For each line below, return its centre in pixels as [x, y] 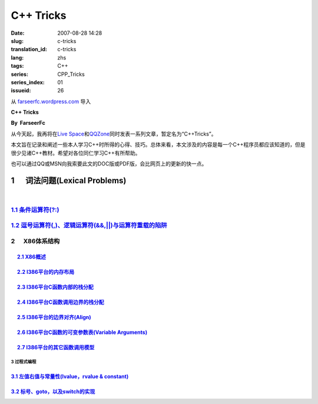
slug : [17, 41]
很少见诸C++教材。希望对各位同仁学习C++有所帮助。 [76, 153]
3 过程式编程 [24, 362]
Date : [18, 33]
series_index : [28, 82]
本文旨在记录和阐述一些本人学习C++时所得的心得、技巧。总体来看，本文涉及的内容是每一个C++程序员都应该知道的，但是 [158, 145]
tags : [17, 66]
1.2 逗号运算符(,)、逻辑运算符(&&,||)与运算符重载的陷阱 [89, 226]
